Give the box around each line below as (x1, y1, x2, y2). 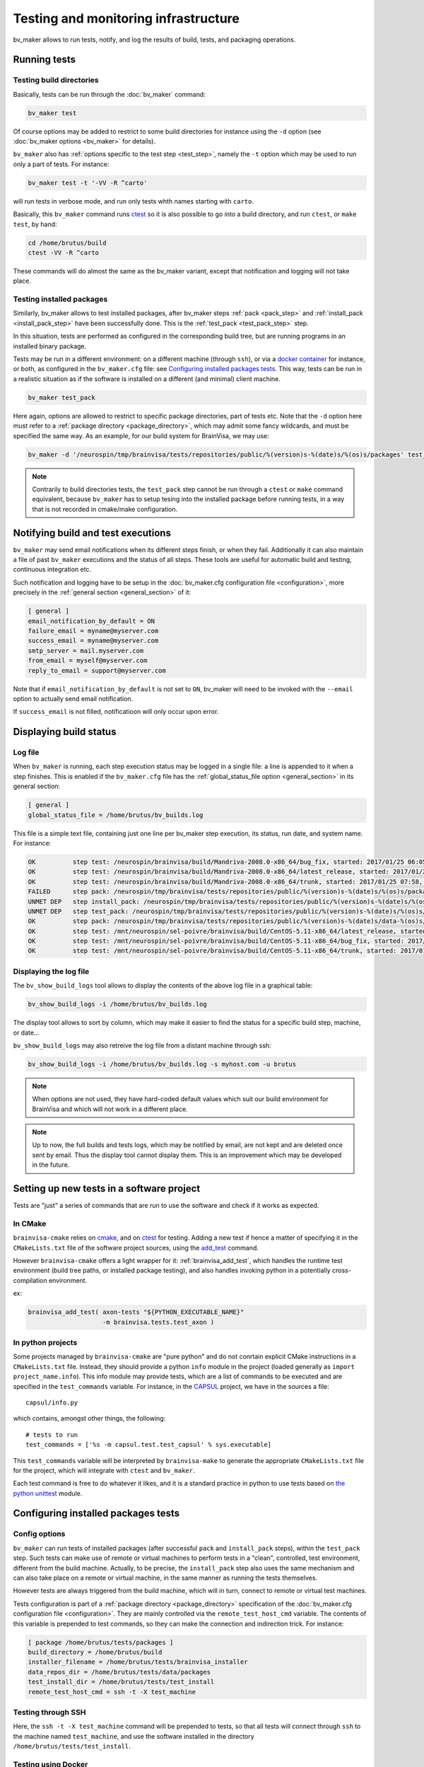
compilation (13, 1276, 47, 1284)
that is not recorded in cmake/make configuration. (32, 505, 178, 513)
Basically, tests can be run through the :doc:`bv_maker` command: (13, 90, 206, 98)
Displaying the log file (13, 966, 90, 976)
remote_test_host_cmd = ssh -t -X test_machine (28, 1688, 196, 1696)
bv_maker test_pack (28, 393, 95, 401)
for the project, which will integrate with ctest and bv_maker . (13, 1466, 195, 1474)
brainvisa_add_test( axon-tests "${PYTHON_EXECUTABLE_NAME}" (28, 1308, 245, 1316)
